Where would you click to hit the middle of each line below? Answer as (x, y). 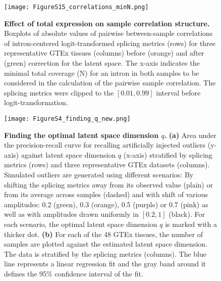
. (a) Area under (190, 135)
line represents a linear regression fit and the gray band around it (105, 264)
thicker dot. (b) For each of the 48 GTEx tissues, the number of (104, 234)
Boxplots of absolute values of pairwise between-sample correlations (108, 33)
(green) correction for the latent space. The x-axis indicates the (102, 63)
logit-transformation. (36, 102)
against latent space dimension (68, 154)
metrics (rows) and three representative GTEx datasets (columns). (107, 165)
